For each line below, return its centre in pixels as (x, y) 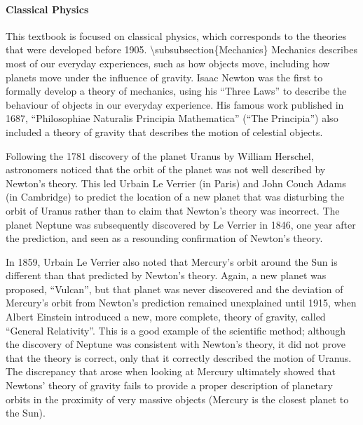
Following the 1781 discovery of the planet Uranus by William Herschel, (160, 155)
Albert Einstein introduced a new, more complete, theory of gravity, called (166, 317)
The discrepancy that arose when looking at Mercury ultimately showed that (171, 371)
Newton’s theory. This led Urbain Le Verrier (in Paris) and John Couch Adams (176, 183)
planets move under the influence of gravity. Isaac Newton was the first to (164, 77)
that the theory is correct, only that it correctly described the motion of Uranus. (179, 357)
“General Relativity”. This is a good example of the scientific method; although (176, 330)
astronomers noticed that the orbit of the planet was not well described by (166, 169)
